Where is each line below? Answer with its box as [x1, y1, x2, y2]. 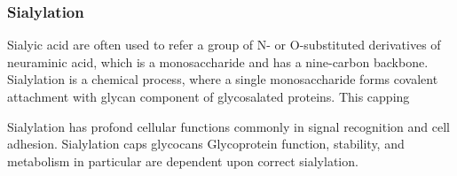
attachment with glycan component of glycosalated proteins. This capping [7, 88, 410, 105]
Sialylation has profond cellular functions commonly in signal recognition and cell [7, 117, 450, 135]
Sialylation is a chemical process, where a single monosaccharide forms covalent [7, 70, 438, 88]
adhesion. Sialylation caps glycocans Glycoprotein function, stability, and [7, 134, 405, 153]
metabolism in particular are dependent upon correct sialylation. [7, 151, 359, 170]
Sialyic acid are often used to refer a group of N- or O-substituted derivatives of [7, 35, 441, 54]
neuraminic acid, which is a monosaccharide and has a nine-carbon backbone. [7, 52, 429, 71]
